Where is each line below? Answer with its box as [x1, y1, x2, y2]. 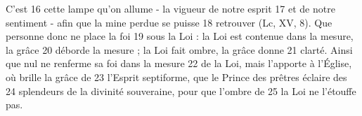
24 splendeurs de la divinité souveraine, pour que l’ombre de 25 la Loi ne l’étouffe [6, 83, 356, 98]
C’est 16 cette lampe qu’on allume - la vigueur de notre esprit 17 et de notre [6, 1, 335, 15]
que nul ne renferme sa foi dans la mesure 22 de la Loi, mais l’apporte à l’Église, [6, 56, 352, 71]
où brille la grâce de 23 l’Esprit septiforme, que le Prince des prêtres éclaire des [6, 69, 347, 84]
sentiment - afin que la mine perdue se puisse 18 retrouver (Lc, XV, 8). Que [6, 15, 332, 29]
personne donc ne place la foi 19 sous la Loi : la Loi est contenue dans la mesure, [6, 29, 354, 43]
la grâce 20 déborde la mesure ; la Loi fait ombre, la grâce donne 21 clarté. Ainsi [6, 42, 353, 57]
